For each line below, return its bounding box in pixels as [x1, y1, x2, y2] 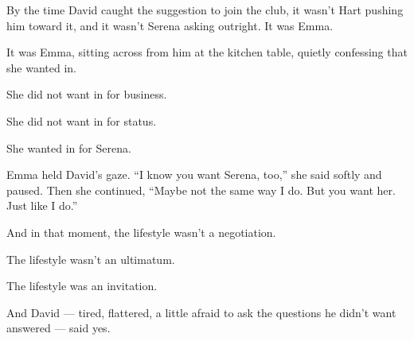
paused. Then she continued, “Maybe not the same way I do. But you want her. [6, 181, 396, 198]
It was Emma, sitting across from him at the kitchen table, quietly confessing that [6, 44, 408, 60]
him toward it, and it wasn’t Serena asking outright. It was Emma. [6, 17, 334, 33]
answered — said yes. [6, 320, 111, 336]
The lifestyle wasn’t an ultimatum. [6, 250, 175, 267]
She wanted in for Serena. [6, 139, 131, 156]
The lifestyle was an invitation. [6, 277, 158, 294]
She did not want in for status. [6, 112, 157, 129]
